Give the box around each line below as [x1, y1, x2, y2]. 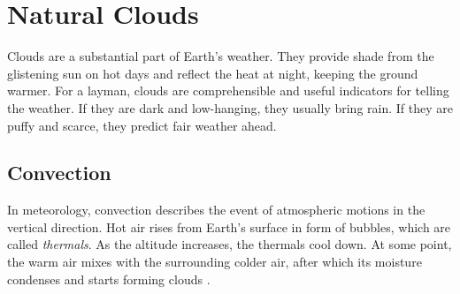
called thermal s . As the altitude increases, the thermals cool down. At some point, [7, 235, 452, 253]
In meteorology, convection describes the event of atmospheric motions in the [7, 200, 425, 219]
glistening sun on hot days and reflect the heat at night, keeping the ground [7, 64, 418, 82]
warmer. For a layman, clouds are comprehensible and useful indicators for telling [7, 81, 449, 100]
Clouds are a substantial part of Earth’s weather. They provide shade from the [7, 47, 434, 65]
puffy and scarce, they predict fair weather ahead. [7, 116, 277, 134]
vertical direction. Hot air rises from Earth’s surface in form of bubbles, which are [7, 217, 451, 236]
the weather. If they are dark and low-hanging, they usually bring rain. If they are [7, 98, 453, 117]
